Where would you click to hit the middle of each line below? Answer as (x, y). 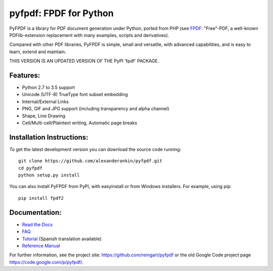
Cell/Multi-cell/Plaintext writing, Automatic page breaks (80, 123)
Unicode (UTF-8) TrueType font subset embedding (75, 95)
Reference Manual (41, 246)
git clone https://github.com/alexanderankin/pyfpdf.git (90, 161)
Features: (25, 75)
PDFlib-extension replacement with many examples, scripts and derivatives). (89, 35)
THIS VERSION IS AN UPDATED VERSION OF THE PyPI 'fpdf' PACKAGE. (84, 61)
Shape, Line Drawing (44, 116)
